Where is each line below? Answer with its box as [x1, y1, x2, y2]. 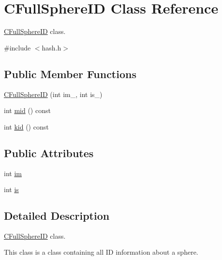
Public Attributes [4, 145, 94, 160]
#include [4, 42, 31, 52]
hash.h [42, 42, 61, 52]
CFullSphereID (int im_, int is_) [4, 89, 103, 99]
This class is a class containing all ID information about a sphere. [4, 247, 198, 257]
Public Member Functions [4, 66, 136, 81]
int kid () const [4, 121, 49, 131]
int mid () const [4, 105, 51, 115]
